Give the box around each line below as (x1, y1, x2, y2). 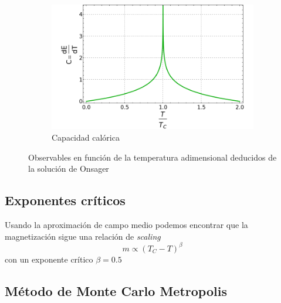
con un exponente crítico (5, 253, 93, 265)
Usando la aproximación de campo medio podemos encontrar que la (5, 218, 248, 230)
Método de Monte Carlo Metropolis (5, 281, 227, 299)
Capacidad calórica (52, 131, 120, 143)
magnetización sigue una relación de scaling (5, 230, 161, 242)
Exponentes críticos (5, 191, 126, 209)
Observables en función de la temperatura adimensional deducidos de (28, 151, 277, 163)
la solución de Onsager (28, 162, 109, 175)
